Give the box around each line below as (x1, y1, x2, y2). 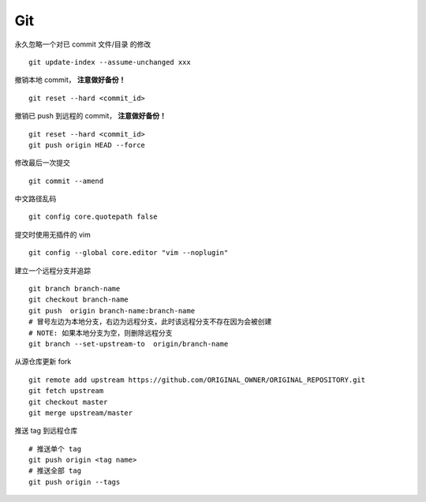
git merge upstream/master (28, 408, 133, 418)
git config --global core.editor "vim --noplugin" (28, 249, 229, 257)
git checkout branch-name (28, 295, 129, 304)
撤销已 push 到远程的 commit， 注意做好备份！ (14, 111, 167, 121)
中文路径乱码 (14, 194, 57, 204)
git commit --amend (28, 176, 104, 185)
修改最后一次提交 (14, 158, 70, 167)
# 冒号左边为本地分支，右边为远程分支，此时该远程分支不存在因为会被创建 (28, 317, 272, 327)
